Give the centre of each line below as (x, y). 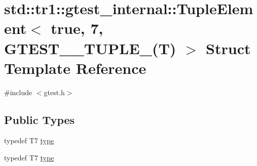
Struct (228, 48)
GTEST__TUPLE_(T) (90, 48)
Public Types (40, 119)
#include (18, 92)
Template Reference (75, 68)
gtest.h (54, 92)
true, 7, (77, 28)
